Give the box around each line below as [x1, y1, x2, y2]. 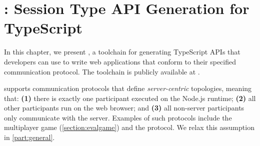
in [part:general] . [4, 132, 55, 142]
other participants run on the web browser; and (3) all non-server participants [4, 102, 244, 113]
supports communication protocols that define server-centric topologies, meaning [4, 83, 252, 93]
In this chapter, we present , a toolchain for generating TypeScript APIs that [4, 46, 240, 57]
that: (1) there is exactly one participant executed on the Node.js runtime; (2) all [4, 92, 256, 103]
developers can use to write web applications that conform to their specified [4, 56, 236, 66]
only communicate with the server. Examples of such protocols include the [4, 112, 232, 122]
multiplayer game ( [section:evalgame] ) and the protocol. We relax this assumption [4, 122, 254, 132]
